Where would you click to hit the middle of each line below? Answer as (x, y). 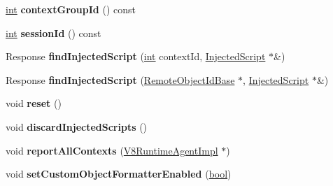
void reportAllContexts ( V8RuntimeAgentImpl (112, 150)
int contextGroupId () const (71, 9)
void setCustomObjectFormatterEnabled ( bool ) (119, 174)
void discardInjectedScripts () (77, 126)
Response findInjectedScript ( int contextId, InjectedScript (136, 56)
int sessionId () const (54, 33)
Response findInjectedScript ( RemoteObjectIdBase (120, 79)
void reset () (34, 103)
